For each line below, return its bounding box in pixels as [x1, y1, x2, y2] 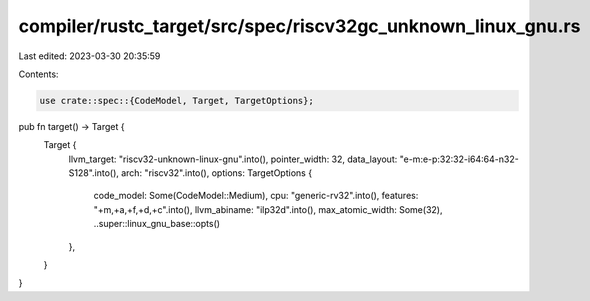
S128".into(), [68, 167, 120, 179]
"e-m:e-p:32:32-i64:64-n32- [399, 153, 519, 165]
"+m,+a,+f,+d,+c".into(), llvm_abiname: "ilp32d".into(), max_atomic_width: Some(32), [93, 203, 443, 215]
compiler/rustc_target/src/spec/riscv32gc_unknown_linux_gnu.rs [18, 15, 581, 37]
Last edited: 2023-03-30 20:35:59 [18, 50, 161, 62]
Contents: [18, 68, 59, 80]
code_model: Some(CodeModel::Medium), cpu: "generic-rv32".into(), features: [93, 190, 419, 202]
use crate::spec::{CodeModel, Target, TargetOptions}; [39, 95, 314, 106]
